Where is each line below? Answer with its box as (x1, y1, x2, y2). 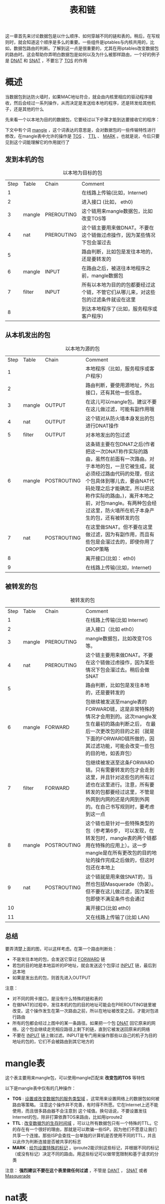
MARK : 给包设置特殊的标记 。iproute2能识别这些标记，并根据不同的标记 (12, 1145, 160, 1151)
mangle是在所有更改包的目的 (85, 849, 152, 856)
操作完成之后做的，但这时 (95, 857, 155, 864)
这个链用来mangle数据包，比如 (82, 207, 153, 214)
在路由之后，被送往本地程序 (82, 265, 146, 272)
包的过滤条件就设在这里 (82, 296, 136, 303)
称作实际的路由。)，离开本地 (85, 492, 149, 499)
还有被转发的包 (105, 514, 140, 521)
